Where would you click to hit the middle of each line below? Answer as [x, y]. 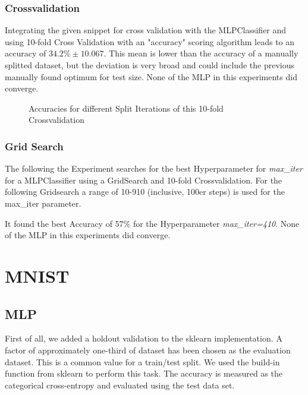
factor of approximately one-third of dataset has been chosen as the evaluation [148, 350]
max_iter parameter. [43, 203]
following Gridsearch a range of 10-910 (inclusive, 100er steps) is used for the [145, 192]
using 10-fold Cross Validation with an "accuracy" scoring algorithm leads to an [150, 41]
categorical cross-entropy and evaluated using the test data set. [120, 385]
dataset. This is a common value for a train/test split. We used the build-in [142, 361]
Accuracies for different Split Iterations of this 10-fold [126, 108]
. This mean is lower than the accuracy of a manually [201, 53]
